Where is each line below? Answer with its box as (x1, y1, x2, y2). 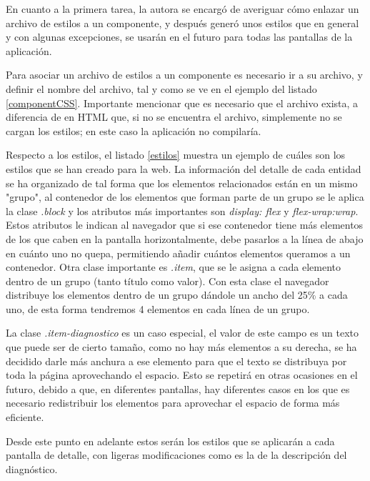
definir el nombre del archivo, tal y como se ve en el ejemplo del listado (6, 81, 317, 96)
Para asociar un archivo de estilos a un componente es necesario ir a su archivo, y (6, 67, 363, 82)
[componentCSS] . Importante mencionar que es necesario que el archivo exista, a (6, 95, 359, 110)
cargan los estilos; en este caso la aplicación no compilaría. (6, 123, 261, 138)
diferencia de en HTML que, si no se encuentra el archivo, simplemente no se (6, 109, 342, 124)
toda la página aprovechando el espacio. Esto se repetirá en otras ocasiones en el (6, 367, 358, 382)
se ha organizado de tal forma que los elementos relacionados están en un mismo (6, 175, 358, 190)
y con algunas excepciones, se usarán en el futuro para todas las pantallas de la (6, 29, 353, 44)
